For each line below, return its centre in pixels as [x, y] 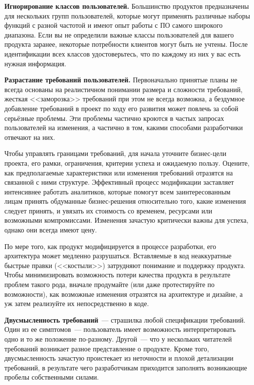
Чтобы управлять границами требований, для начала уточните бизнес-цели [116, 153]
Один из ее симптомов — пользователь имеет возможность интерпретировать [120, 329]
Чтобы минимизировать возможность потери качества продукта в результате [117, 275]
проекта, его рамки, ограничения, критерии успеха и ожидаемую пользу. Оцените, [127, 163]
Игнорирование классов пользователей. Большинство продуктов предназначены [127, 6]
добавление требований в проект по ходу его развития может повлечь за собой [121, 108]
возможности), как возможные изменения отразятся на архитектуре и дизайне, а [124, 294]
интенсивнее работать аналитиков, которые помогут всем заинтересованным [117, 191]
